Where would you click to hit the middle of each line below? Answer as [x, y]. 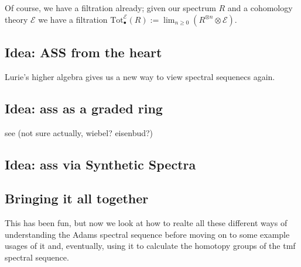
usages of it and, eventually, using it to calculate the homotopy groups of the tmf [150, 246]
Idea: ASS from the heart [83, 52]
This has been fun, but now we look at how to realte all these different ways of [146, 223]
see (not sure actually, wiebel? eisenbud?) [79, 132]
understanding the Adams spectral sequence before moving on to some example [147, 234]
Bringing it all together [77, 198]
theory [16, 19]
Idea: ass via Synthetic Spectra [100, 164]
